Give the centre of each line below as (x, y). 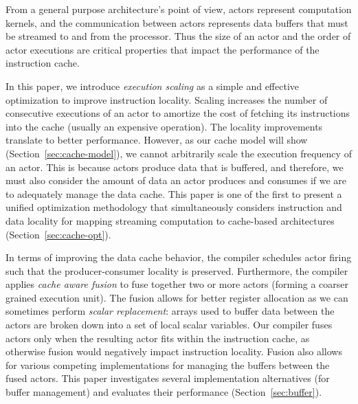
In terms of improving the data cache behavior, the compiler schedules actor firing (179, 257)
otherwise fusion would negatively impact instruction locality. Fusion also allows (174, 351)
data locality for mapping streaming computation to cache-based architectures (170, 220)
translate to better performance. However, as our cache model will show (157, 140)
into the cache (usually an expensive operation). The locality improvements (164, 126)
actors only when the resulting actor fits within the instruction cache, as (158, 338)
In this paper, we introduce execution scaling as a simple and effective (153, 86)
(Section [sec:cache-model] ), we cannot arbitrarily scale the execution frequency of (179, 153)
